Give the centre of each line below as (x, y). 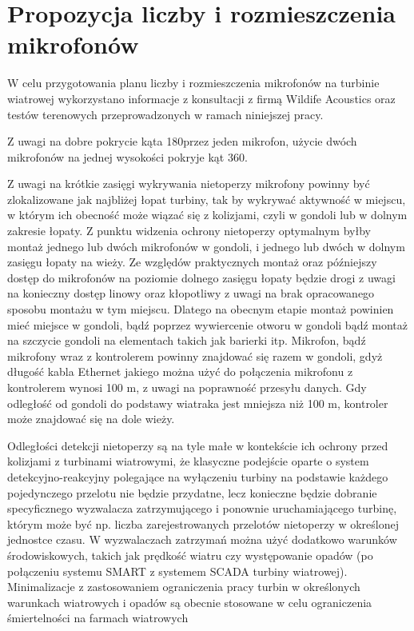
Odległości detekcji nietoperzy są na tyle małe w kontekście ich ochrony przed (198, 445)
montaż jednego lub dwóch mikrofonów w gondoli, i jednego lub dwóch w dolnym (206, 246)
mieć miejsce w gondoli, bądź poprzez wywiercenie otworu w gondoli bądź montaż (208, 324)
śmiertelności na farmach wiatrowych (98, 618)
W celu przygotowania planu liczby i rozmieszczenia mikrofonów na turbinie (193, 83)
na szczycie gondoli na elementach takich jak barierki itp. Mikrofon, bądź (187, 340)
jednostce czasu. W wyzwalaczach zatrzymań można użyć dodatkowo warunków (202, 539)
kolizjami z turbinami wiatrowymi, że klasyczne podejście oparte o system (188, 461)
